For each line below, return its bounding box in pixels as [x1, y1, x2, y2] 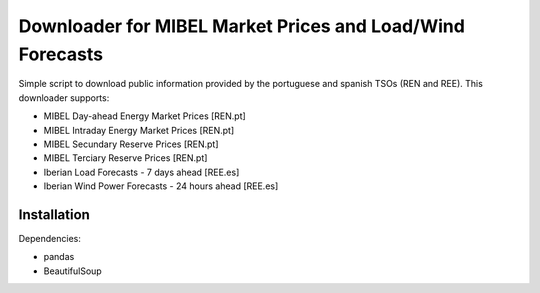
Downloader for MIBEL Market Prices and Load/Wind [18, 15, 465, 37]
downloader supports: [18, 91, 110, 104]
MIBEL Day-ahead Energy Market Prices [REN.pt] [43, 110, 247, 122]
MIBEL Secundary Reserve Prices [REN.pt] [43, 138, 219, 150]
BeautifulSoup [43, 265, 102, 277]
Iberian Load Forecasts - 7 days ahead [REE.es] [43, 166, 240, 178]
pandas [43, 251, 75, 263]
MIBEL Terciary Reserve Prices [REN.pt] [43, 152, 208, 164]
